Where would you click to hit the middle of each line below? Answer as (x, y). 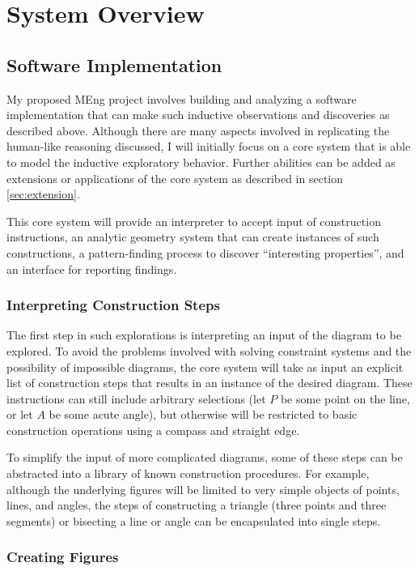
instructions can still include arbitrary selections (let (136, 398)
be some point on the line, (345, 398)
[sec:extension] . (43, 194)
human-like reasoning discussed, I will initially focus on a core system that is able (209, 146)
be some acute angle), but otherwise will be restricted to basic (203, 414)
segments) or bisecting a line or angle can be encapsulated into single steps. (194, 520)
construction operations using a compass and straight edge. (153, 430)
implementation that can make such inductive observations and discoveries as (198, 115)
